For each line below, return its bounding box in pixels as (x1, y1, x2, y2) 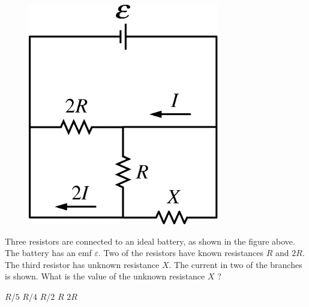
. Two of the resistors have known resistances (98, 246, 264, 259)
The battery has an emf (5, 246, 92, 259)
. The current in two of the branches (169, 258, 302, 270)
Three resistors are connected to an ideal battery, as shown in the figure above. (5, 234, 295, 247)
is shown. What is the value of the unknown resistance (5, 270, 205, 282)
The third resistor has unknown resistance (5, 258, 160, 270)
